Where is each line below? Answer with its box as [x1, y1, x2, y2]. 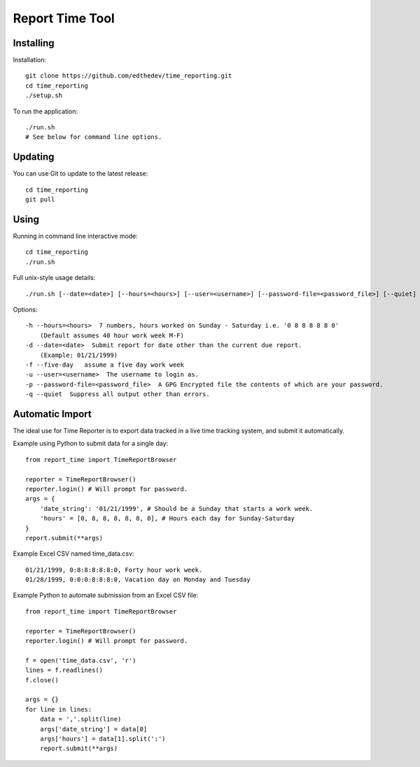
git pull [25, 196, 55, 204]
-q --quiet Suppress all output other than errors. [25, 390, 210, 398]
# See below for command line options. [25, 133, 162, 141]
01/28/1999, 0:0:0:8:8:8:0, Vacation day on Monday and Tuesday [25, 576, 251, 584]
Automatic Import [13, 408, 92, 420]
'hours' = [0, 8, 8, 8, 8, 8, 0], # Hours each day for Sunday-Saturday [39, 514, 295, 523]
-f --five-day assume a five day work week [25, 360, 185, 369]
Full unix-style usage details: [13, 274, 96, 282]
